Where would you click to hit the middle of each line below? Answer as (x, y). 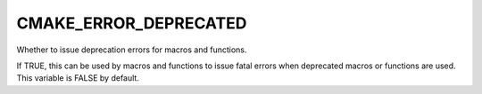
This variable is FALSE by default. (78, 78)
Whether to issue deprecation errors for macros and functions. (132, 50)
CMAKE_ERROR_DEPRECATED (132, 23)
